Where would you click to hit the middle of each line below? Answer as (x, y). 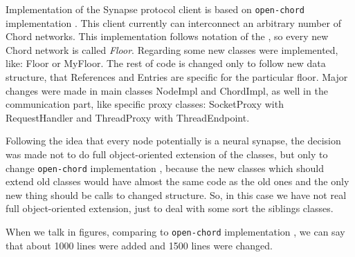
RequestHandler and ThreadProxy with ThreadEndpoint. (128, 117)
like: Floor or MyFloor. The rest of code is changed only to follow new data (166, 63)
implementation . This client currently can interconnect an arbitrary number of (173, 22)
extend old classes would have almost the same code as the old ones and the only (177, 181)
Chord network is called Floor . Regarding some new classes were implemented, (172, 49)
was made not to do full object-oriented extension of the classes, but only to (167, 154)
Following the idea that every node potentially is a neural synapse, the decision (173, 141)
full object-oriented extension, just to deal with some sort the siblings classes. (170, 208)
